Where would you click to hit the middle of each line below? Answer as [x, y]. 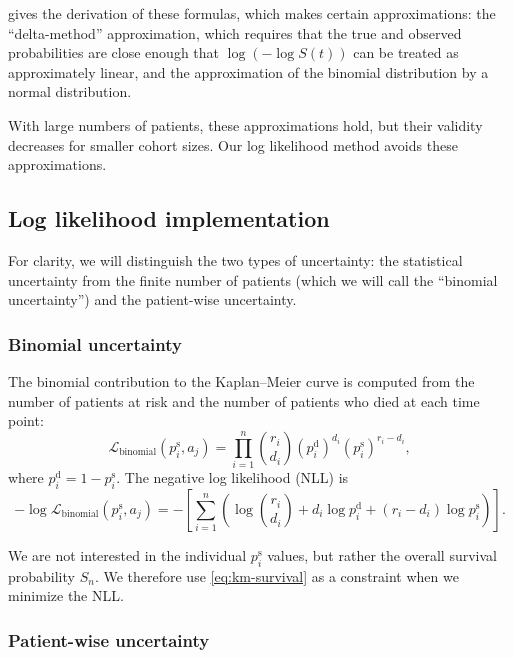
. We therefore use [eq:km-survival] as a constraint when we [276, 575]
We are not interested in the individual [127, 554]
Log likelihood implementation [169, 218]
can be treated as [406, 52]
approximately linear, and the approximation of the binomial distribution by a [248, 71]
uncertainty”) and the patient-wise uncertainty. [152, 299]
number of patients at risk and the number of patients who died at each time [244, 400]
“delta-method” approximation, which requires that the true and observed [235, 32]
